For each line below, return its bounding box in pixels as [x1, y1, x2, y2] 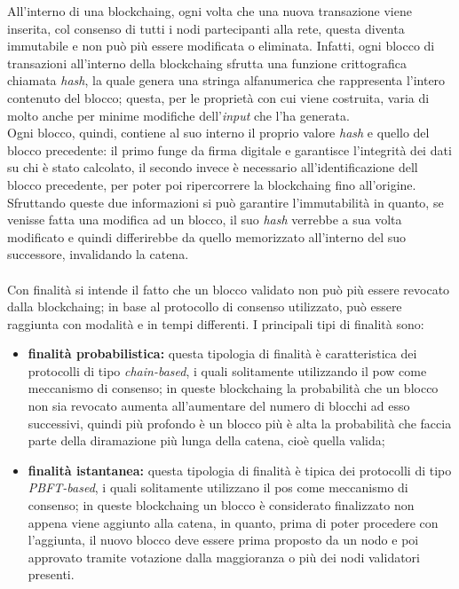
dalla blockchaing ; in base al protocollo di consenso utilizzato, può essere [7, 297, 402, 316]
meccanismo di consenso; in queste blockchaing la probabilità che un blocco [28, 379, 439, 397]
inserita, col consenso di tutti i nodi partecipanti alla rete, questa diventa [7, 19, 405, 37]
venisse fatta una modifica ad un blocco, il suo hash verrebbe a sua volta [7, 210, 402, 229]
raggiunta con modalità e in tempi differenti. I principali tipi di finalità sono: [7, 314, 424, 333]
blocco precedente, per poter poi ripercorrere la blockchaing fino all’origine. [7, 175, 416, 193]
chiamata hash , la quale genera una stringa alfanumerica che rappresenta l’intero [7, 71, 446, 90]
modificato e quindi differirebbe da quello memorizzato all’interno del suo [7, 227, 407, 246]
